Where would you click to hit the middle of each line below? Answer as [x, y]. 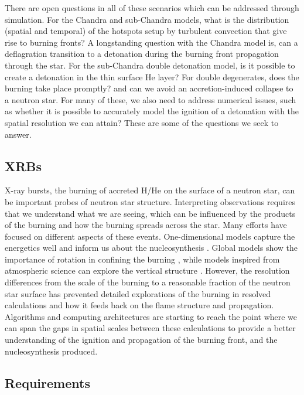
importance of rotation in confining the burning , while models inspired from [142, 259]
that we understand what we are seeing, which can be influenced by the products [150, 213]
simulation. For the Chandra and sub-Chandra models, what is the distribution [147, 19]
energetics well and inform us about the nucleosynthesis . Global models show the [151, 248]
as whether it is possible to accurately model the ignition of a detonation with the [152, 111]
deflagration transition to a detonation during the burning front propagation [142, 54]
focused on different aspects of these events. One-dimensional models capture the [150, 236]
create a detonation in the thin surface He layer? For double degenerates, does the [152, 76]
